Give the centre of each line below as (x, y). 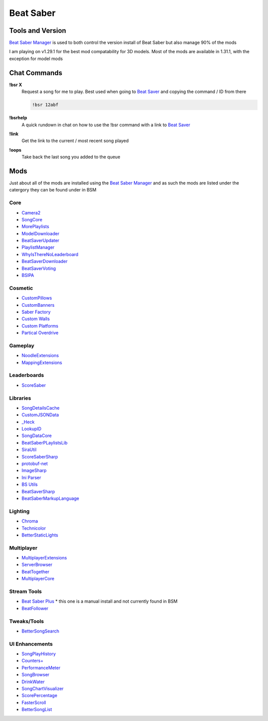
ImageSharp (34, 470)
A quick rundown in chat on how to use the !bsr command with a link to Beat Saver (106, 125)
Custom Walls (36, 319)
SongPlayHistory (39, 654)
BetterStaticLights (40, 535)
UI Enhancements (31, 644)
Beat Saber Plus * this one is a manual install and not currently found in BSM (100, 601)
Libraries (20, 398)
